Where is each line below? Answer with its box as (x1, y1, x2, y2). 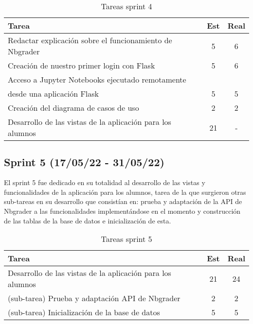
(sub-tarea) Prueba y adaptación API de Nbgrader (8, 292, 181, 304)
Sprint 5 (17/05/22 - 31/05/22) (4, 154, 164, 170)
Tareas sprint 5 (101, 233, 152, 245)
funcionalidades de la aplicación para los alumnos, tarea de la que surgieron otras (4, 187, 246, 197)
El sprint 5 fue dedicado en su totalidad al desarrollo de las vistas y (4, 177, 205, 188)
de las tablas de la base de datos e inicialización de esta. (4, 215, 171, 225)
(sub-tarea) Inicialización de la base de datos (8, 307, 160, 318)
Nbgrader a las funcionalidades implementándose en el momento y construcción (4, 205, 241, 216)
